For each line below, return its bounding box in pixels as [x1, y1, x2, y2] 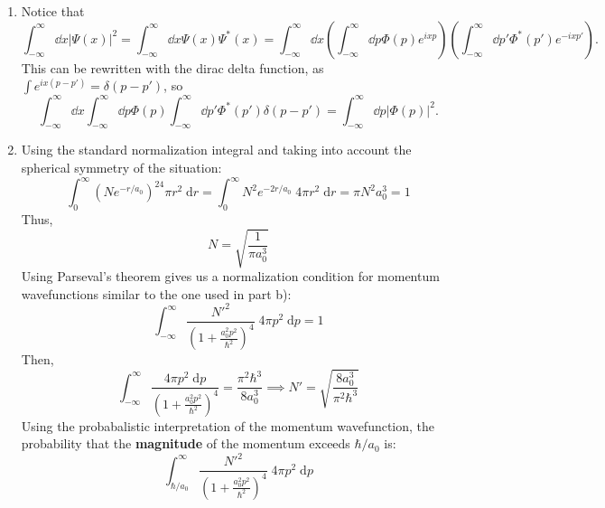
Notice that [21, 2, 85, 20]
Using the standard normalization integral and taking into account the [21, 140, 412, 159]
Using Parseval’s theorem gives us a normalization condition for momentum [21, 267, 440, 286]
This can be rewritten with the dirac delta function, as [21, 58, 324, 77]
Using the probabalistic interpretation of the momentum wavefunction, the [21, 416, 435, 435]
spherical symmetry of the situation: [21, 158, 222, 177]
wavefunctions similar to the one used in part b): [21, 284, 292, 303]
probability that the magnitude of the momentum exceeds [21, 434, 350, 453]
